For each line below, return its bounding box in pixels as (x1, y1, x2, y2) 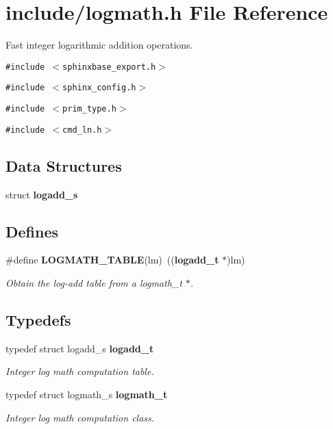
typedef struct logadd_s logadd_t (5, 341, 154, 355)
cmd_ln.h (62, 125, 102, 135)
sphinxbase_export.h (62, 62, 156, 72)
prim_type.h (62, 104, 116, 114)
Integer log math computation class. (5, 410, 155, 424)
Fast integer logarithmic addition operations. (5, 38, 193, 52)
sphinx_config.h (62, 83, 136, 93)
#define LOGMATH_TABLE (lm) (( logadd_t (5, 252, 219, 267)
